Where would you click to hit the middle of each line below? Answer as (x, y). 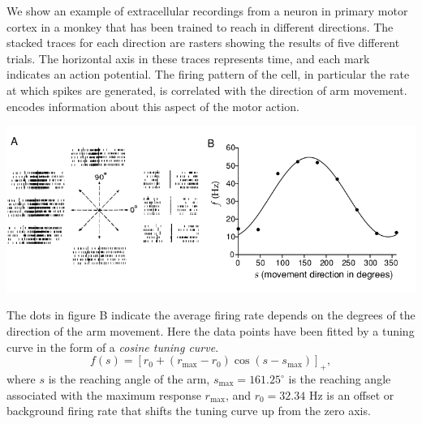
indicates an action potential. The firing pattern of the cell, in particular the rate (208, 74)
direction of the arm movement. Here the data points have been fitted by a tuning (211, 331)
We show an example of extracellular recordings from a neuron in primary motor (207, 11)
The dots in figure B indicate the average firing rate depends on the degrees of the (211, 315)
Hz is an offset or (351, 394)
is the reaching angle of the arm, (129, 379)
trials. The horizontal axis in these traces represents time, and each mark (188, 58)
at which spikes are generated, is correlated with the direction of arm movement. (207, 90)
